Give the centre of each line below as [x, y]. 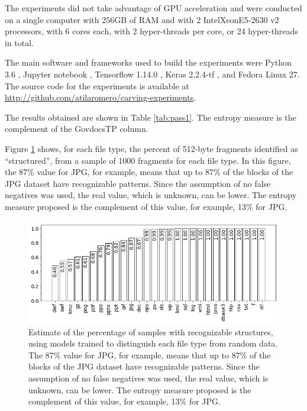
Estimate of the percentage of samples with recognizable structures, [151, 331]
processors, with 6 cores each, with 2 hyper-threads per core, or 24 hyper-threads [151, 31]
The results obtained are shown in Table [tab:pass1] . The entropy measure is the [151, 117]
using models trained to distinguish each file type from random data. [153, 343]
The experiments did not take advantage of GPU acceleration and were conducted [153, 8]
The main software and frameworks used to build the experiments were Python [148, 62]
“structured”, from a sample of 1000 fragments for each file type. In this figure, [148, 160]
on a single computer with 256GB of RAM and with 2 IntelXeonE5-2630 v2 [142, 19]
